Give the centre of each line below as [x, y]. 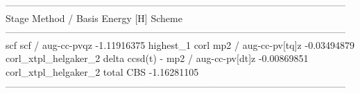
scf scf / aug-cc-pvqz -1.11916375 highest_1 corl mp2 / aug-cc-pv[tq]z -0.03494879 [180, 44]
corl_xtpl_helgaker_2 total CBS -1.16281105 [102, 71]
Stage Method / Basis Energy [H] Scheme [94, 18]
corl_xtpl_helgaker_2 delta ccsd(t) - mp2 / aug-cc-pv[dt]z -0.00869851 [157, 58]
